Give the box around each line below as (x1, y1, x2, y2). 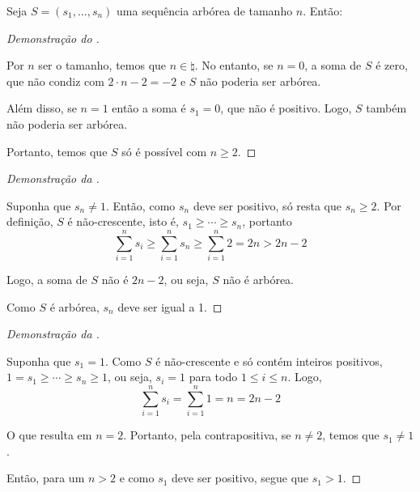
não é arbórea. (223, 271, 295, 288)
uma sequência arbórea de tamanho (117, 2, 293, 19)
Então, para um (6, 469, 85, 486)
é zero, (375, 57, 408, 74)
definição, (6, 213, 53, 230)
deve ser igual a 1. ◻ (117, 298, 223, 315)
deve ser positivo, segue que (172, 469, 309, 486)
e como (119, 469, 155, 486)
